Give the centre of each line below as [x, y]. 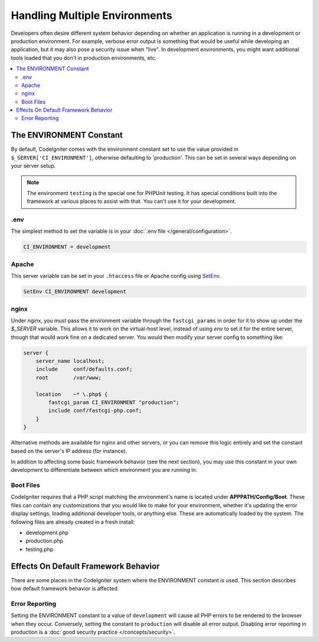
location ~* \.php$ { [72, 394]
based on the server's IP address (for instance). [69, 451]
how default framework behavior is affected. [65, 589]
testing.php [40, 549]
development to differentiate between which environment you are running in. [104, 470]
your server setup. [33, 166]
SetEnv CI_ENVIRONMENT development [75, 292]
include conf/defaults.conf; [84, 369]
